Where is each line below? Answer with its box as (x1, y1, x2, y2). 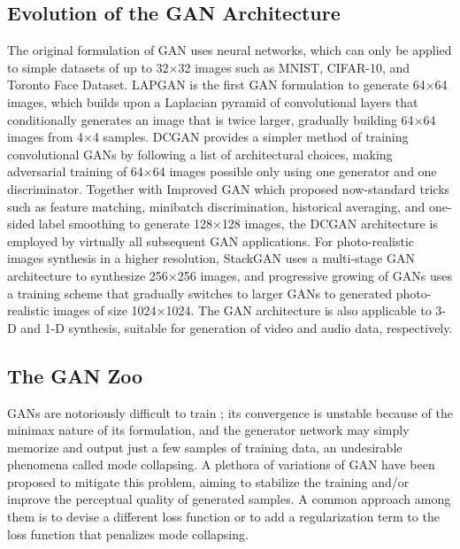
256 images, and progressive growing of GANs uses (177, 266, 452, 284)
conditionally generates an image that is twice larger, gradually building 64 (7, 110, 414, 128)
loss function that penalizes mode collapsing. (7, 524, 249, 543)
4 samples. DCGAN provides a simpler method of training (92, 128, 409, 146)
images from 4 (7, 128, 84, 146)
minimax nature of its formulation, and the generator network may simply (7, 421, 410, 439)
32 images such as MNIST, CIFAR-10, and (178, 58, 410, 76)
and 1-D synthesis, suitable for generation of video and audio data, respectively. (20, 318, 453, 336)
